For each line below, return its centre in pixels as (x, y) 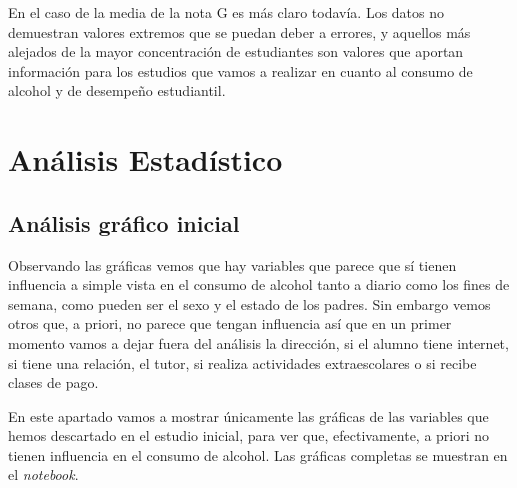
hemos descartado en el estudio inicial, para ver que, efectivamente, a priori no (249, 435)
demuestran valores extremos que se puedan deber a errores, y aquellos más (239, 31)
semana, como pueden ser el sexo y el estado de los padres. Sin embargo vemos (249, 303)
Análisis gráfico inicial (124, 222)
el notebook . (43, 474)
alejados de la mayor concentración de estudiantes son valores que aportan (236, 51)
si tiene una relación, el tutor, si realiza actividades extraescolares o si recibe (242, 362)
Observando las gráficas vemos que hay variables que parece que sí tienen (232, 264)
